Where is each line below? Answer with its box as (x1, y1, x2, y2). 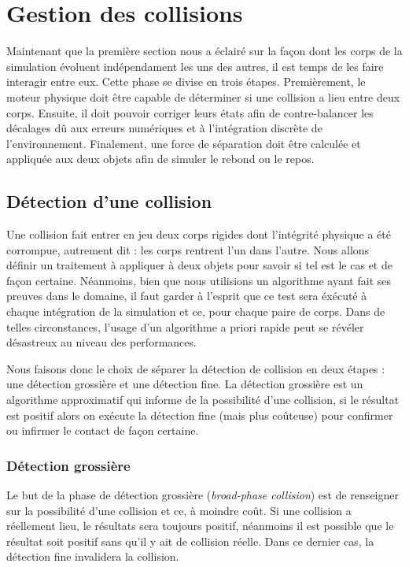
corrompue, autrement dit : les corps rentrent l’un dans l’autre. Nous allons (6, 241, 370, 258)
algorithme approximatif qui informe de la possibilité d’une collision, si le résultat (6, 391, 400, 408)
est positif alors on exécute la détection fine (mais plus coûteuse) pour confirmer (6, 406, 393, 423)
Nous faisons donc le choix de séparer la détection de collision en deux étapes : (6, 360, 385, 376)
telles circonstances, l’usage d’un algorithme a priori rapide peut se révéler (6, 318, 364, 335)
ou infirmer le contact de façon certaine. (6, 422, 199, 439)
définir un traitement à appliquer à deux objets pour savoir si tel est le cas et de (6, 257, 392, 273)
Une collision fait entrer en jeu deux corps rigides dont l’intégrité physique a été (6, 226, 391, 243)
